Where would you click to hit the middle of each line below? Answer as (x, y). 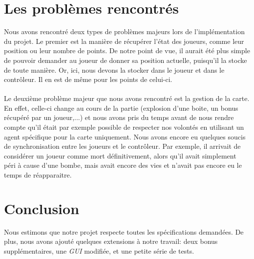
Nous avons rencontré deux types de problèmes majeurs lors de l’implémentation (124, 31)
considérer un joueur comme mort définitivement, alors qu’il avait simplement (120, 155)
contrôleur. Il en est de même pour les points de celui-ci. (88, 79)
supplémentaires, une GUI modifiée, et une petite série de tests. (99, 250)
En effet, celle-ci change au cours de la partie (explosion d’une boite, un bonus (121, 108)
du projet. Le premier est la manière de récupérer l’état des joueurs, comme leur (124, 41)
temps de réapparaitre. (38, 175)
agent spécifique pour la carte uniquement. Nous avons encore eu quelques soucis (125, 136)
